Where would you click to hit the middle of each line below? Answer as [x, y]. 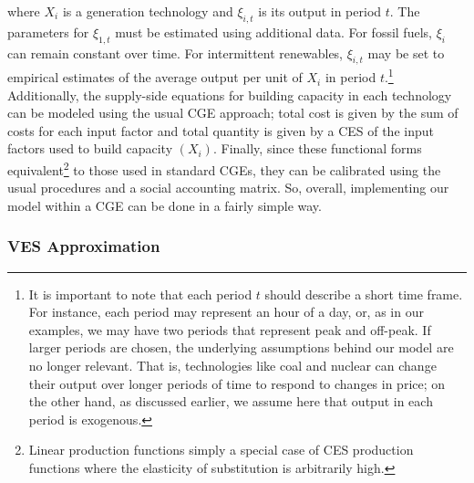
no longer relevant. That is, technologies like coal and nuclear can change [232, 366]
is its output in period [320, 11]
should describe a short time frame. [364, 294]
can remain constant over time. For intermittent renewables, [175, 52]
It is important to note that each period [140, 294]
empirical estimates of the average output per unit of [155, 77]
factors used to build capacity [90, 148]
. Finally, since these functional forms [317, 148]
